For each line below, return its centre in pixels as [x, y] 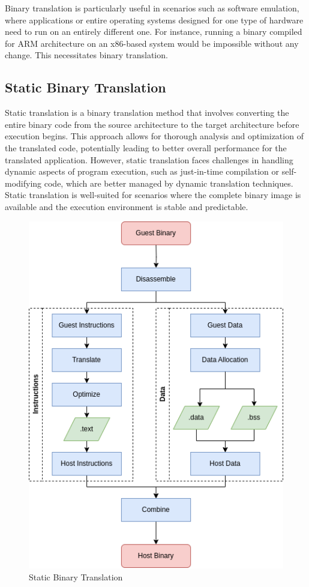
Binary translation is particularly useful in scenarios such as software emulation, [152, 8]
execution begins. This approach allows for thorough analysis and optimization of [154, 136]
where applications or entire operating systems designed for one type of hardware [154, 20]
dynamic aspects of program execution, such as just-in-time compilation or [142, 171]
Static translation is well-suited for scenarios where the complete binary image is [153, 195]
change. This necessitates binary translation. [86, 55]
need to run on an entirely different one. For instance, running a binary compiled [154, 32]
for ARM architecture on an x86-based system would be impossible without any [152, 43]
